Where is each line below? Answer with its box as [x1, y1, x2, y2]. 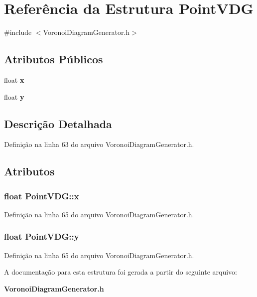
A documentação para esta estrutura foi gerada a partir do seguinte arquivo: [4, 267, 237, 277]
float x [4, 74, 24, 85]
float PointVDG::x [4, 189, 79, 202]
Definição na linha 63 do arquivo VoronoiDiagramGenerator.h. [4, 139, 194, 149]
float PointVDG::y [4, 230, 79, 243]
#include [4, 27, 32, 37]
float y [4, 91, 24, 102]
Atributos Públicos [4, 51, 103, 67]
